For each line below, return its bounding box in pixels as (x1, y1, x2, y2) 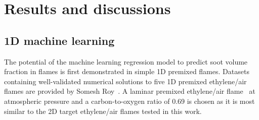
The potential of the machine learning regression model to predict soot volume (4, 56, 248, 67)
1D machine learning (4, 32, 115, 48)
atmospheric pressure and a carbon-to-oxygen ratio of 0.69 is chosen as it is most (4, 95, 255, 106)
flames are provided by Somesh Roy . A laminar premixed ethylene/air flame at (4, 86, 255, 96)
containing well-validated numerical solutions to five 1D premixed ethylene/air (4, 76, 247, 86)
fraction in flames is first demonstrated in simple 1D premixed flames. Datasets (4, 66, 249, 77)
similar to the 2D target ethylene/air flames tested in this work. (4, 105, 202, 116)
